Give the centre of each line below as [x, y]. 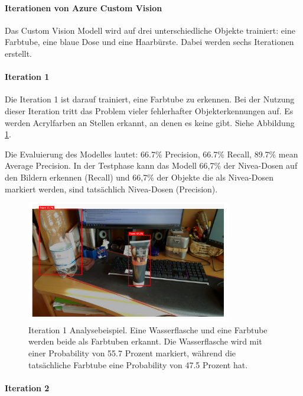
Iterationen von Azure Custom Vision [84, 7]
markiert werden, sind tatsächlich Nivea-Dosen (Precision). [111, 189]
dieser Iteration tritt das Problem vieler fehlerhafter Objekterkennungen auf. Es [149, 110]
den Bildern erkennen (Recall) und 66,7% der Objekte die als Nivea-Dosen [139, 177]
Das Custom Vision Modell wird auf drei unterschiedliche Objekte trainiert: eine [150, 30]
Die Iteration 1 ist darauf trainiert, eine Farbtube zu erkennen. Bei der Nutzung [150, 99]
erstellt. [19, 53]
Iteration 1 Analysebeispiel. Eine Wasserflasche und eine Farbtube [148, 329]
